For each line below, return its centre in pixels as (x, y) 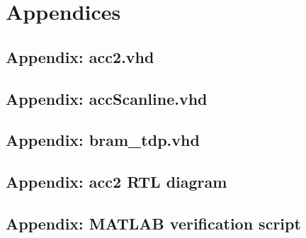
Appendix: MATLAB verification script (153, 223)
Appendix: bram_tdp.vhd (103, 140)
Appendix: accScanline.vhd (107, 98)
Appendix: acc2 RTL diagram (117, 182)
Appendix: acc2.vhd (80, 56)
